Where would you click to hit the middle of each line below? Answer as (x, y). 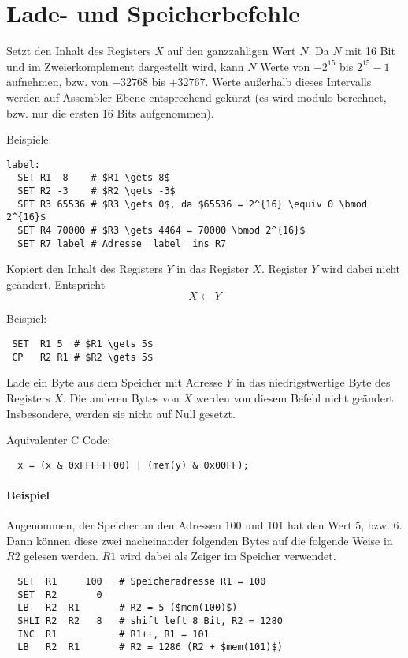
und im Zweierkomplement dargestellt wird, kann (125, 66)
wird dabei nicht (361, 269)
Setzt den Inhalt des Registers (79, 51)
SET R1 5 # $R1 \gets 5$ (83, 344)
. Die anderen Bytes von (121, 397)
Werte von (285, 66)
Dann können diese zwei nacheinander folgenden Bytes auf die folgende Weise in (200, 540)
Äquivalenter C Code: (59, 440)
